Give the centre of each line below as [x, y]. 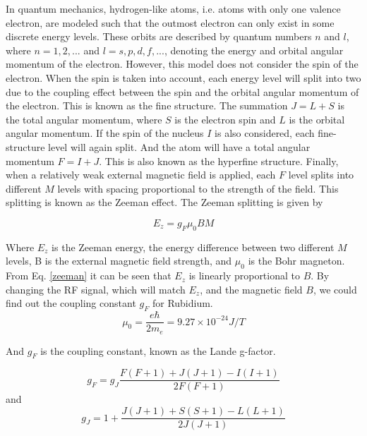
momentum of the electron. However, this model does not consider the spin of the [182, 64]
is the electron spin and [225, 119]
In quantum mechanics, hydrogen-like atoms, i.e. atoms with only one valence [173, 8]
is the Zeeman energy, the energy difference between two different [193, 247]
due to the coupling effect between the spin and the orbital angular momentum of [182, 91]
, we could [335, 289]
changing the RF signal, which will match [96, 289]
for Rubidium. [182, 303]
